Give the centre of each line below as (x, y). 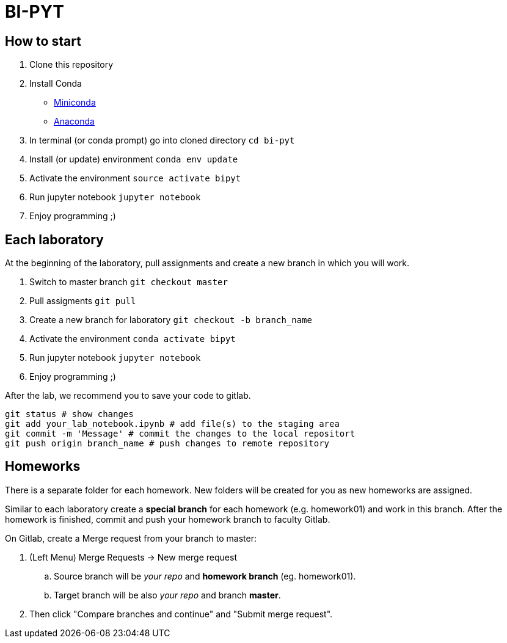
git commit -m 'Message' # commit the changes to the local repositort (180, 434)
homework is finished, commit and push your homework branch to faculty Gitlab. (168, 519)
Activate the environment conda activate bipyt (133, 339)
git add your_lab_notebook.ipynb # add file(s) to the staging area (172, 424)
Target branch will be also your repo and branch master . (167, 595)
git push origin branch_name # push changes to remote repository (167, 444)
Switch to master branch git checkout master (129, 282)
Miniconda (75, 103)
